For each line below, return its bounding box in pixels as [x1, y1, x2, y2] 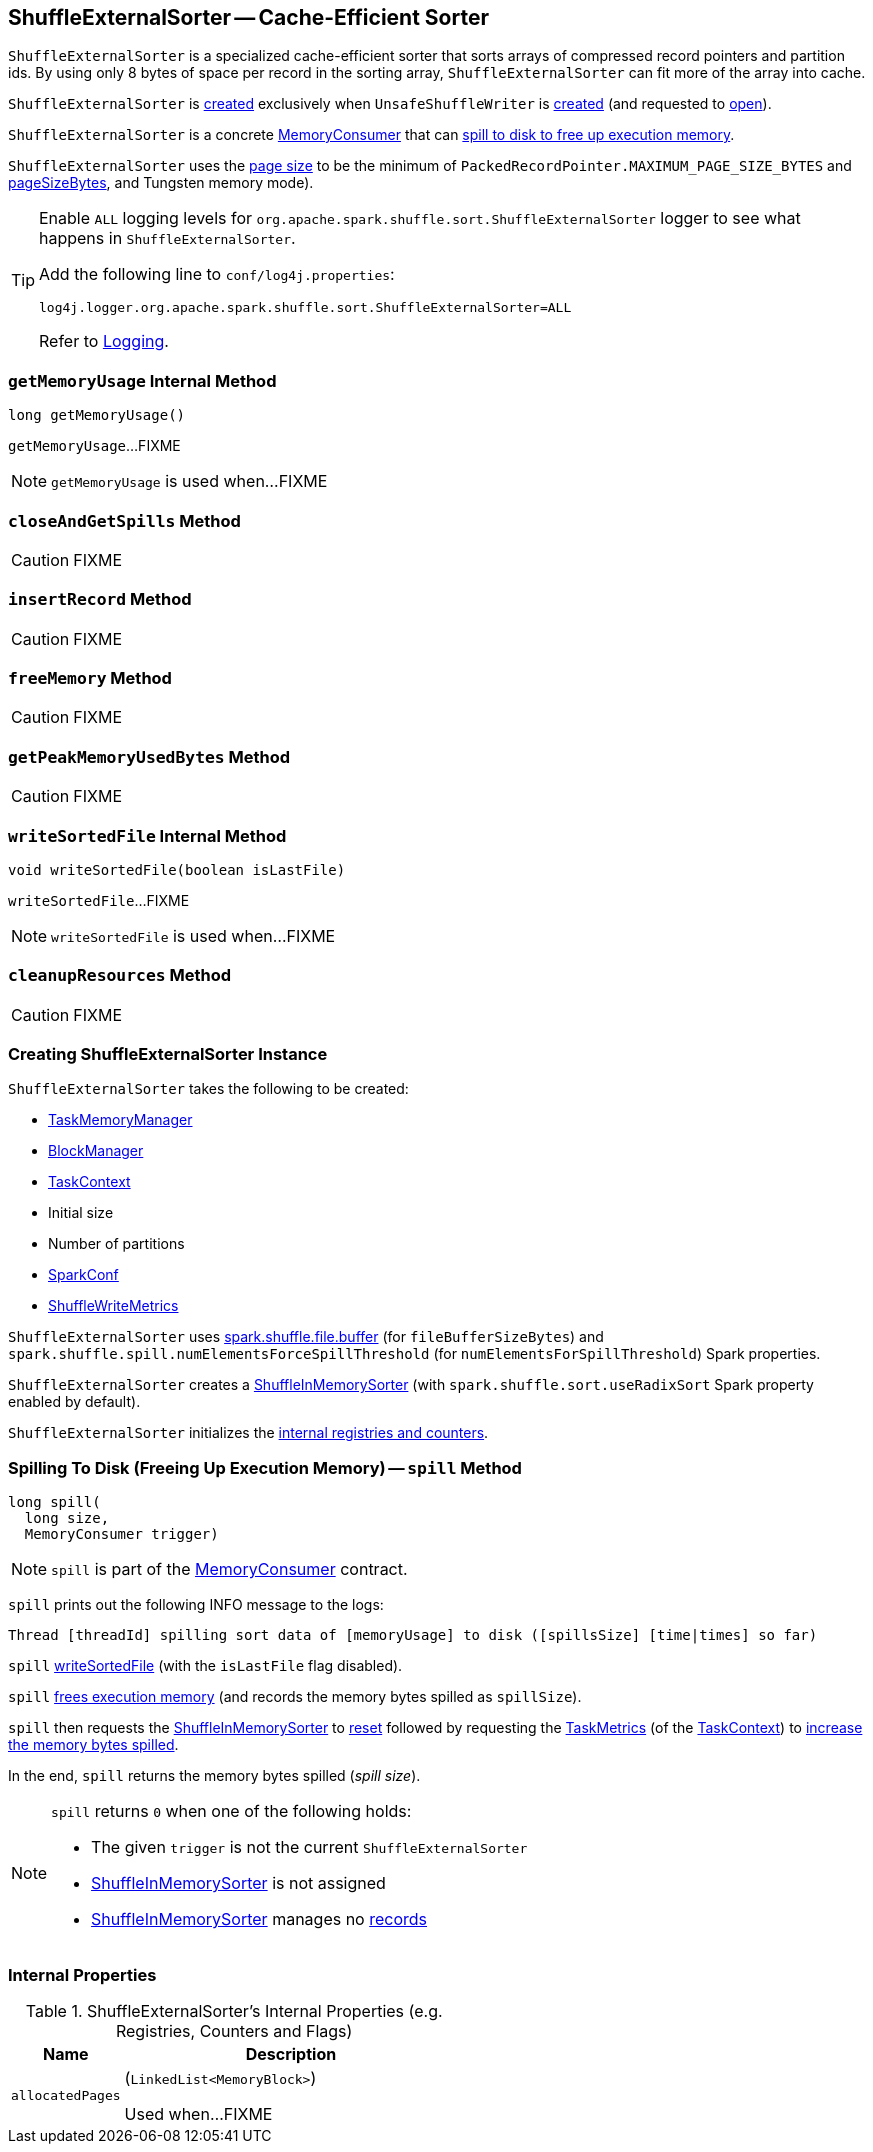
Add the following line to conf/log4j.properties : [39, 264, 395, 285]
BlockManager [48, 1142, 144, 1160]
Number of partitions [48, 1235, 185, 1253]
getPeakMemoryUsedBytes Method [8, 746, 291, 767]
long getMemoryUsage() [8, 407, 186, 424]
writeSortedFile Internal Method [8, 825, 287, 846]
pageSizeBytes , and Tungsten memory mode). [8, 174, 314, 192]
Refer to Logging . [39, 331, 169, 352]
